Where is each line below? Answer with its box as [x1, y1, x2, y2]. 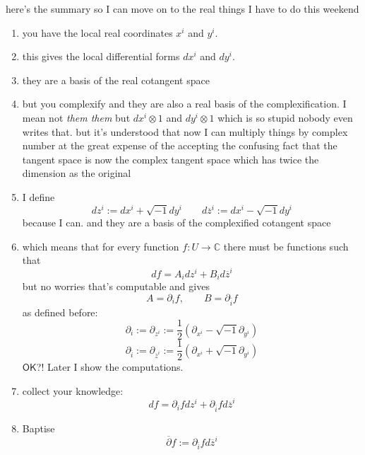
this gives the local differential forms [22, 49, 180, 64]
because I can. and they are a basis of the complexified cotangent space [22, 215, 331, 230]
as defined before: [22, 304, 98, 319]
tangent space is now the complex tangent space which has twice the [22, 151, 319, 166]
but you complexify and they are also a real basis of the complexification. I [22, 96, 347, 111]
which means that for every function [22, 238, 179, 253]
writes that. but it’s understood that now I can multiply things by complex [22, 124, 348, 139]
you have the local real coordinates [22, 25, 173, 40]
